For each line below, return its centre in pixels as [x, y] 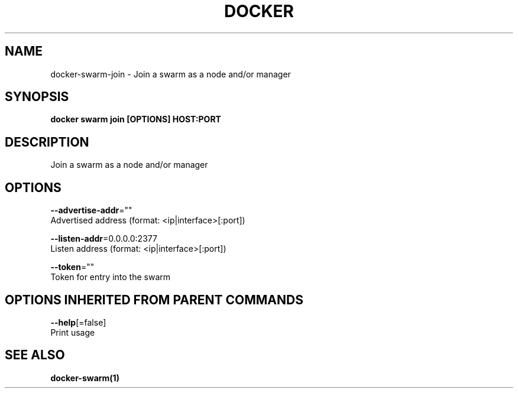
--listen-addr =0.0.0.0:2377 [104, 239]
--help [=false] [78, 322]
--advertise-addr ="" [91, 210]
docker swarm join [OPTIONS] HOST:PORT [136, 119]
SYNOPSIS [37, 97]
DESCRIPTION [47, 142]
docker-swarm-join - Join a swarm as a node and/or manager [171, 74]
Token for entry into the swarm [111, 277]
